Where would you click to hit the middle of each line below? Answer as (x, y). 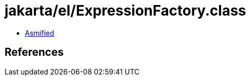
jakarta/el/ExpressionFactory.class (126, 11)
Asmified (40, 33)
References (34, 52)
